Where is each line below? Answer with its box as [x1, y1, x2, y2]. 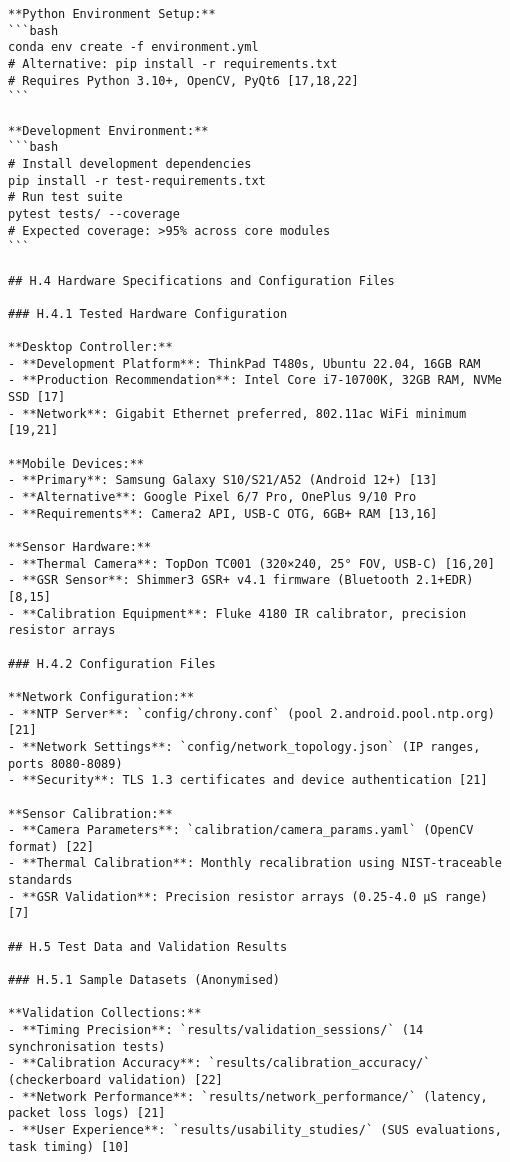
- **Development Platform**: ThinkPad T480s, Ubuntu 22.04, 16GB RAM [8, 356, 481, 371]
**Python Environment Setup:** [8, 7, 216, 21]
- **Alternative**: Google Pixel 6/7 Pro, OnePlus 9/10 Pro [8, 490, 417, 505]
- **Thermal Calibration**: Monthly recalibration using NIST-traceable [8, 856, 502, 871]
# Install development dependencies [8, 156, 252, 171]
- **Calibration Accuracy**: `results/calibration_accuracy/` [8, 1056, 431, 1071]
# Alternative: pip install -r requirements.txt [8, 56, 338, 71]
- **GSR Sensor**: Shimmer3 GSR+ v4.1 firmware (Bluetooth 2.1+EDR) [8, 573, 474, 588]
